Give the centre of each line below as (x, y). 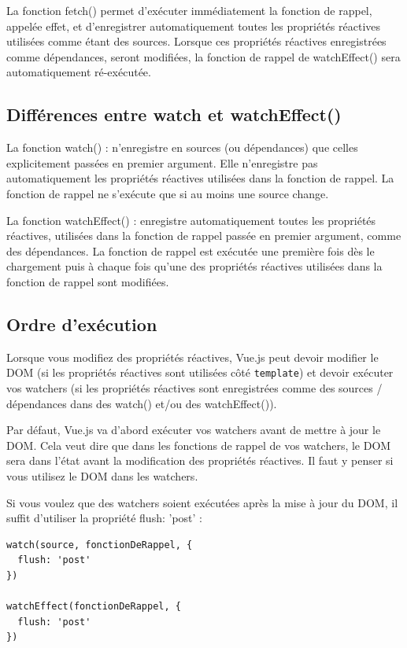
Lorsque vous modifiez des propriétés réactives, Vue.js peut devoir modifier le (192, 357)
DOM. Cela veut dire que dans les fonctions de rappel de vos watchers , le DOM (199, 445)
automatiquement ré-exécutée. (79, 72)
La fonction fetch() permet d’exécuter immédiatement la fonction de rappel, (189, 10)
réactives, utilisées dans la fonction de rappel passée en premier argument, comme (204, 236)
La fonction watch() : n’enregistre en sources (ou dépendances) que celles (182, 147)
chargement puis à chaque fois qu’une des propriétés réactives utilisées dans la (194, 266)
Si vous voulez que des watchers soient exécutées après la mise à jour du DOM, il (202, 502)
